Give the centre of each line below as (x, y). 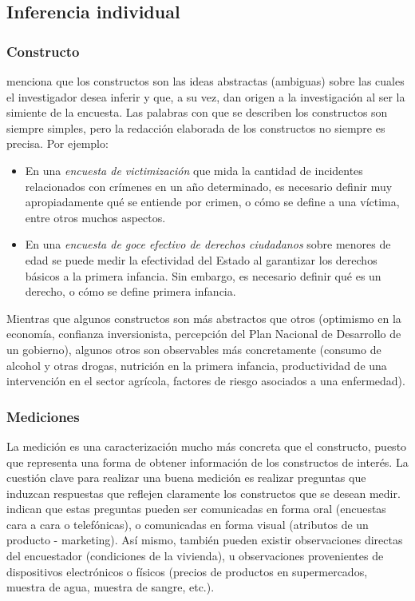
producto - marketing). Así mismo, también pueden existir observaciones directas (205, 540)
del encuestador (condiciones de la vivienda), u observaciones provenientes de (195, 556)
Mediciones (43, 416)
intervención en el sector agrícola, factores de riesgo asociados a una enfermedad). (206, 381)
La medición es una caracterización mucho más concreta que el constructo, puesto (207, 446)
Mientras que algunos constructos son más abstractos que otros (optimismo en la (204, 318)
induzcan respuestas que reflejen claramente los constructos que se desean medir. (204, 493)
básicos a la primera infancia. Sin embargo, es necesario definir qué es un (203, 275)
